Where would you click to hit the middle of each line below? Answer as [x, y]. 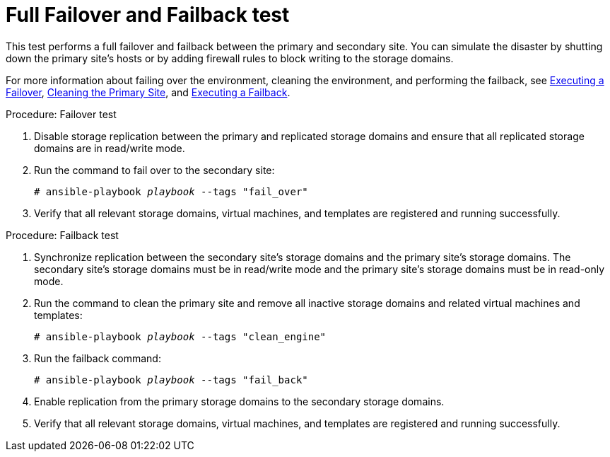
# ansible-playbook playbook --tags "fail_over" [171, 191]
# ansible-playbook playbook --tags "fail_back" [171, 380]
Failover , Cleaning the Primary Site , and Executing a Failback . [148, 92]
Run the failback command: [98, 358]
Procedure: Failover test [61, 114]
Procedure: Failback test [62, 235]
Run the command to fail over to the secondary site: [154, 170]
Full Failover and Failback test [148, 15]
